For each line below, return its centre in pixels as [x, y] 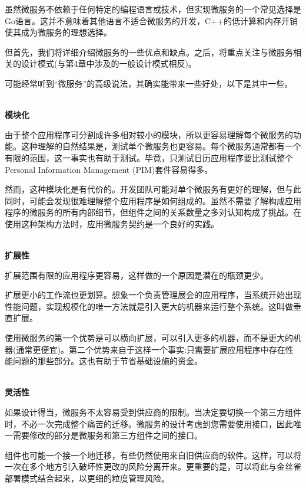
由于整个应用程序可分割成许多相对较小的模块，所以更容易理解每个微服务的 [149, 134]
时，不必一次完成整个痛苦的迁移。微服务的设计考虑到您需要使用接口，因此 [149, 423]
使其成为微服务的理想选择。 [58, 32]
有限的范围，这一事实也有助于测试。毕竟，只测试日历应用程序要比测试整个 [149, 157]
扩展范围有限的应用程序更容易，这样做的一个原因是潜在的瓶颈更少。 [137, 275]
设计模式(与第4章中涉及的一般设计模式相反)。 [109, 63]
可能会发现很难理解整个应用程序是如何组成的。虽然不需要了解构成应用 [165, 200]
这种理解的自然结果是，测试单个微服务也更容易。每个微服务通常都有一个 [161, 146]
